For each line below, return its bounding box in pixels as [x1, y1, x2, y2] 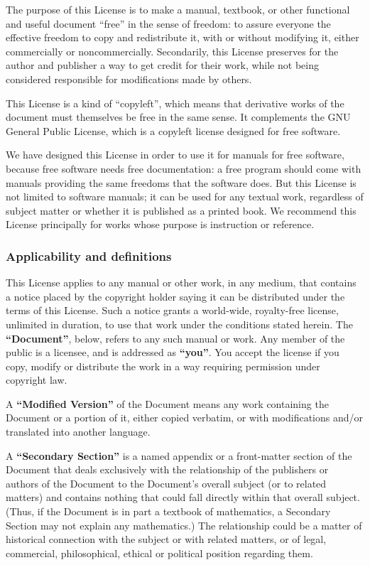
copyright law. [6, 372, 67, 387]
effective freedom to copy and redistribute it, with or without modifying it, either [6, 30, 359, 45]
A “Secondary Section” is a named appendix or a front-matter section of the [6, 448, 352, 463]
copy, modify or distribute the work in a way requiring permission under [6, 358, 320, 373]
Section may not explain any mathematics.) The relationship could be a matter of [6, 517, 362, 532]
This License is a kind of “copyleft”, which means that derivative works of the [6, 95, 344, 110]
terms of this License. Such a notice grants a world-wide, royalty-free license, [6, 303, 339, 318]
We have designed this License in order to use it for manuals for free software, [6, 147, 344, 162]
